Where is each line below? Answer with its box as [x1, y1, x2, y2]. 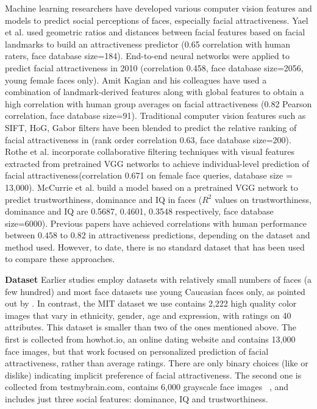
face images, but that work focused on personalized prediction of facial [5, 344, 269, 357]
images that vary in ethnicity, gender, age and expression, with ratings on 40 [5, 308, 291, 321]
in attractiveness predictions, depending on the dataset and [88, 229, 310, 241]
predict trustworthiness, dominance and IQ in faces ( [5, 193, 202, 205]
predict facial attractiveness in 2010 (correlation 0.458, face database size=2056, [5, 61, 304, 74]
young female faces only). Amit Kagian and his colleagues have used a [5, 73, 267, 86]
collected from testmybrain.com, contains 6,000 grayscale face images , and [5, 380, 289, 393]
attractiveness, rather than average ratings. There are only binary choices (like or [5, 357, 308, 369]
